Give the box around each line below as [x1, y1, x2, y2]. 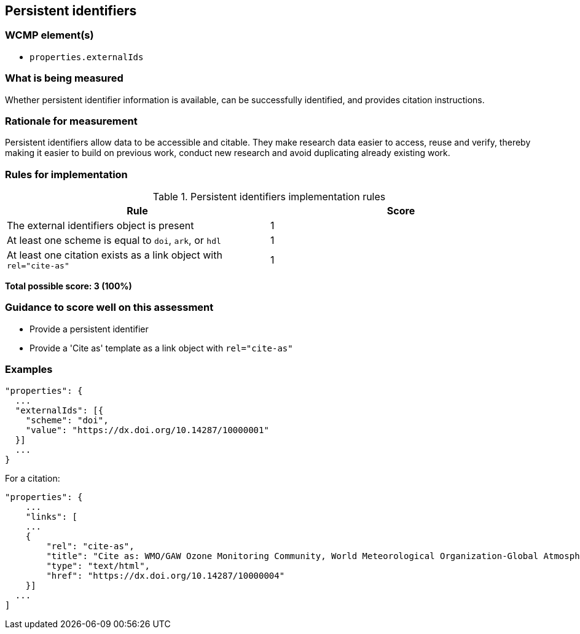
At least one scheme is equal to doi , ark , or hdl [7, 234, 221, 247]
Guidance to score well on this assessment [5, 301, 214, 314]
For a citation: [5, 472, 60, 483]
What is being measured [5, 72, 123, 85]
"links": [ [25, 511, 78, 522]
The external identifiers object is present [7, 219, 194, 232]
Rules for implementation [5, 168, 128, 181]
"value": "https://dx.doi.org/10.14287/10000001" [25, 425, 269, 435]
